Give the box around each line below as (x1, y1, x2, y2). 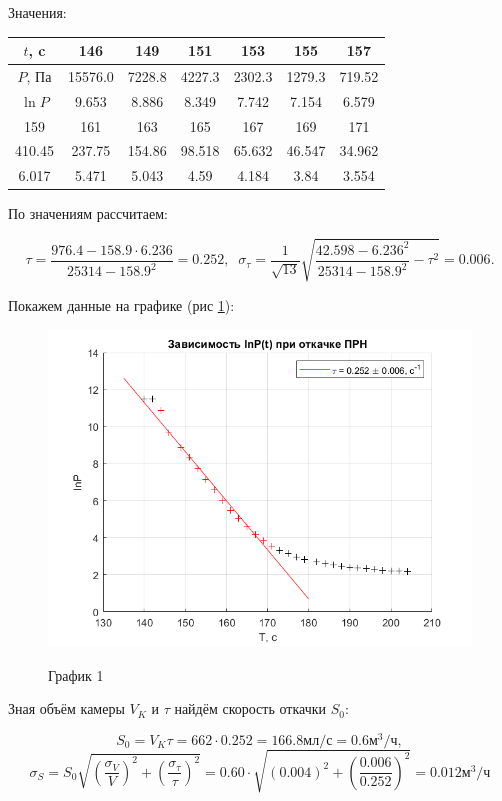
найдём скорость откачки (174, 698, 327, 719)
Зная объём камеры (8, 698, 125, 719)
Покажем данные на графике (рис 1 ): (8, 294, 235, 315)
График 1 (48, 664, 104, 685)
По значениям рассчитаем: (8, 203, 169, 224)
